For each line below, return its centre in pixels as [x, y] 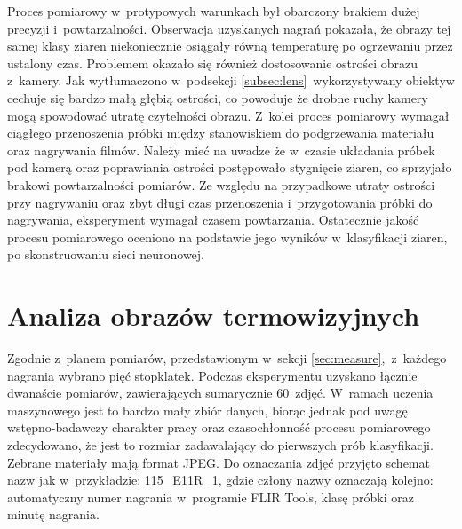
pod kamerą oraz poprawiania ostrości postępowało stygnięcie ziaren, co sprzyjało [230, 167]
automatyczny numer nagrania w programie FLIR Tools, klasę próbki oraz [211, 497]
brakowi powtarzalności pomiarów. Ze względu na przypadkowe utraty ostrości [221, 184]
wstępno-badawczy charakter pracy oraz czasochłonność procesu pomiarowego [219, 427]
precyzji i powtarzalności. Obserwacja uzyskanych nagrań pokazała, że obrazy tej [229, 28]
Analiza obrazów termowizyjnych [214, 316]
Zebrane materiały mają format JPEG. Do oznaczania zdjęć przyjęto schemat [219, 462]
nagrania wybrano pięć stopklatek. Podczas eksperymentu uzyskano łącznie [212, 375]
